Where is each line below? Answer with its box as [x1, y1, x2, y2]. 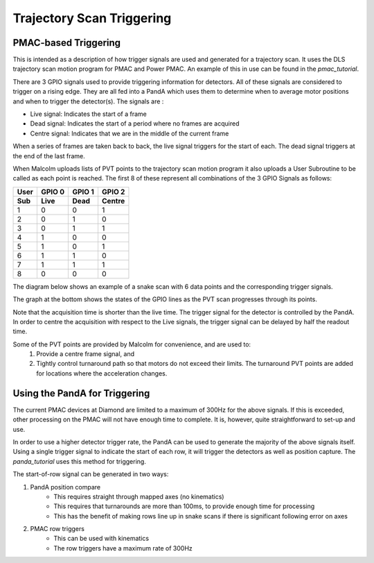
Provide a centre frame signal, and [36, 350, 135, 358]
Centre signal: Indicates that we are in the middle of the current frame [30, 129, 229, 137]
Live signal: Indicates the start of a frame [30, 110, 147, 118]
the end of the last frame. [12, 151, 86, 160]
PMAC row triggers [30, 525, 84, 533]
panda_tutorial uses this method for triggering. [12, 457, 147, 465]
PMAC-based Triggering [12, 37, 121, 49]
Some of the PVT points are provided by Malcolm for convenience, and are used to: [12, 340, 251, 348]
